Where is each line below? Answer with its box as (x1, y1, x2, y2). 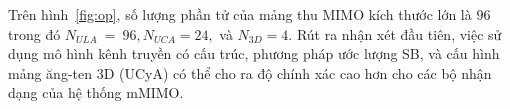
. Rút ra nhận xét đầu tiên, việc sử (288, 23, 502, 44)
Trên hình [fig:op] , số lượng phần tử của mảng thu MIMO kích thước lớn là (8, 4, 472, 24)
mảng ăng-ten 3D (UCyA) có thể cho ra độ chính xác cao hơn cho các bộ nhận (8, 62, 492, 83)
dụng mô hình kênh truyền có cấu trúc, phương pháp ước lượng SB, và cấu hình (8, 43, 500, 64)
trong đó (8, 23, 61, 44)
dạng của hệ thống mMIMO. (8, 82, 184, 103)
